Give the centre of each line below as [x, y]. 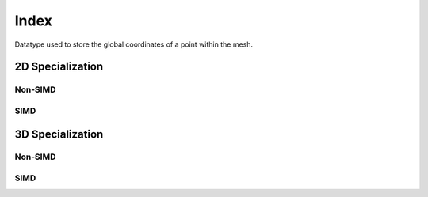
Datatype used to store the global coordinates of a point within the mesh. [134, 44]
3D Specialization [59, 134]
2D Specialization [59, 67]
